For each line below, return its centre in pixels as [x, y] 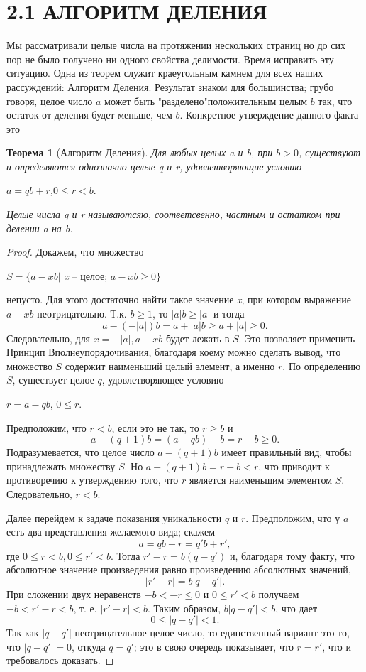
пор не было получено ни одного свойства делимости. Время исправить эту [170, 59]
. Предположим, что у [293, 517]
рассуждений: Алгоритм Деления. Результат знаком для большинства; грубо [170, 86]
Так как [23, 633]
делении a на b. [40, 228]
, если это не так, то [155, 427]
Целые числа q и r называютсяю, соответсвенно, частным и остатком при [173, 214]
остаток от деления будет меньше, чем [89, 115]
